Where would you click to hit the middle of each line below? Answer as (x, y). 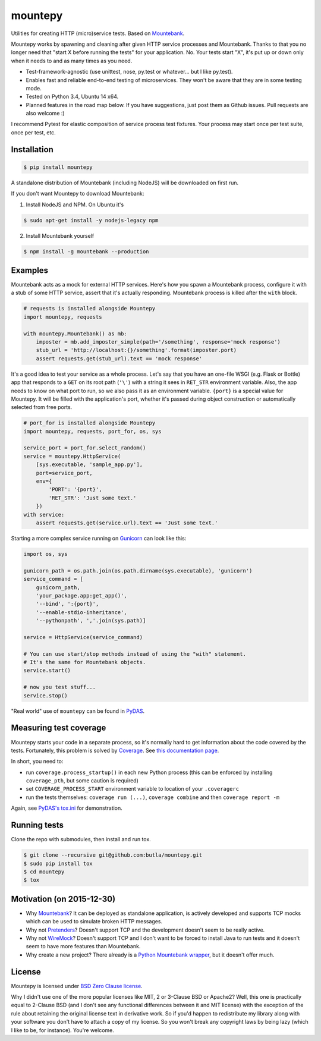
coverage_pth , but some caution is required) (82, 781)
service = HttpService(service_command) (83, 637)
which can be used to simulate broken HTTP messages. (94, 922)
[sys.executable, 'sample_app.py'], (89, 465)
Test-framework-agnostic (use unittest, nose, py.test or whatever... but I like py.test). (129, 72)
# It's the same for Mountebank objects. (85, 662)
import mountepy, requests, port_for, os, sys (92, 431)
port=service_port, (64, 473)
